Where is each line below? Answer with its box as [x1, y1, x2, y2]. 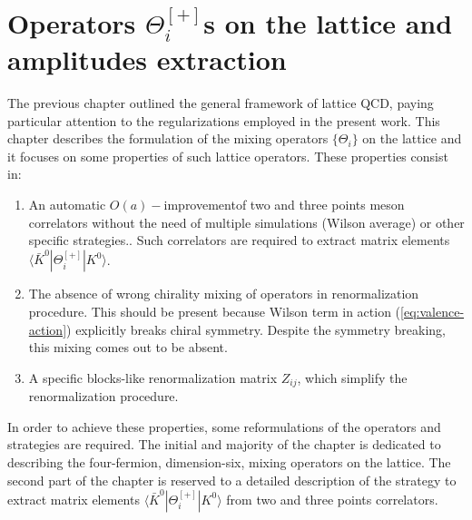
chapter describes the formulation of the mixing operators [7, 129, 329, 148]
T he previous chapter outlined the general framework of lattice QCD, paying [7, 93, 434, 112]
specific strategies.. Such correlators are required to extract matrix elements [28, 231, 450, 250]
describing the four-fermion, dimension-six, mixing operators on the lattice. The [7, 453, 451, 472]
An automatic [28, 194, 106, 213]
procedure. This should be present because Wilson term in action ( [28, 302, 401, 321]
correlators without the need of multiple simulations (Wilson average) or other [28, 212, 465, 231]
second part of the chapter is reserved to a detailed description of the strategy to [7, 470, 457, 489]
